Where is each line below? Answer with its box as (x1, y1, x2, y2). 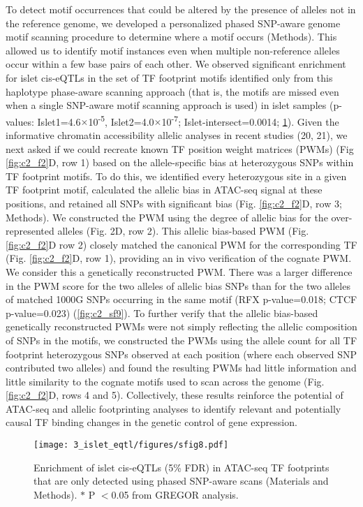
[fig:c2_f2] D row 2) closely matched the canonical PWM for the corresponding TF (6, 237, 357, 251)
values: (6, 114, 34, 128)
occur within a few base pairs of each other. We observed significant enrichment (6, 57, 346, 71)
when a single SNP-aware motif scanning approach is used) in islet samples (6, 98, 327, 112)
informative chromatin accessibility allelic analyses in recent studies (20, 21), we (6, 128, 348, 142)
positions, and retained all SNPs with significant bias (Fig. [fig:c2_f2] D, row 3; (6, 196, 342, 210)
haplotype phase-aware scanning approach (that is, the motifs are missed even (6, 84, 339, 98)
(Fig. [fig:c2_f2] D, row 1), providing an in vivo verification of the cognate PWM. (6, 251, 352, 265)
